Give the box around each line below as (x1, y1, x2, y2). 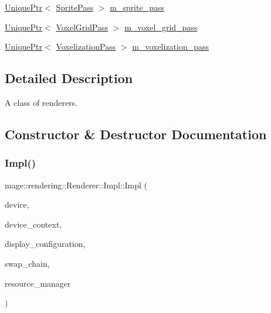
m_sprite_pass (110, 1, 164, 13)
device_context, (5, 218, 62, 230)
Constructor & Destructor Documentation (5, 125, 267, 143)
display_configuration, (5, 238, 86, 250)
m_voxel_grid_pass (124, 20, 198, 33)
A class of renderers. (5, 96, 77, 108)
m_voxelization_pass (132, 40, 209, 53)
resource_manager (5, 277, 71, 289)
